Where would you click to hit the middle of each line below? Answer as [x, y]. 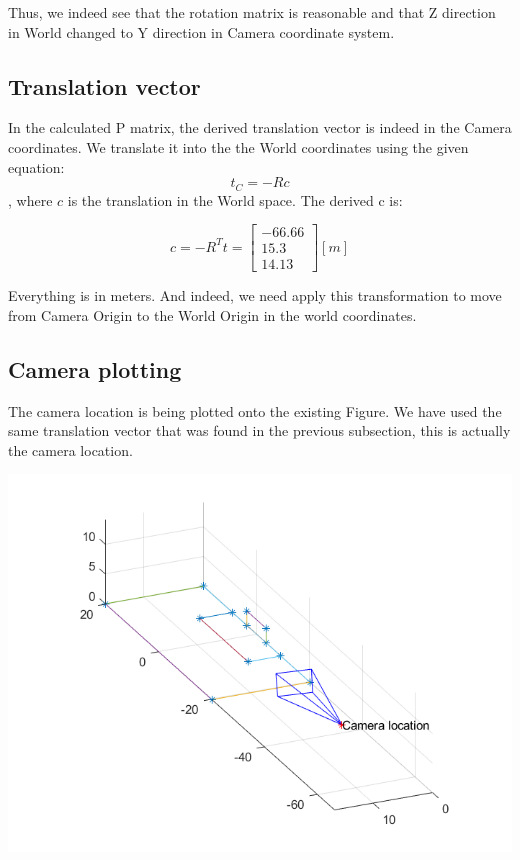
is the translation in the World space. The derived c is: [235, 199]
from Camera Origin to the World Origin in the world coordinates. [212, 314]
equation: [36, 166]
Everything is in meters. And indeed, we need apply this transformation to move [255, 295]
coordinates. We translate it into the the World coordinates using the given [238, 146]
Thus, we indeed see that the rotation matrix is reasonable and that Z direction [252, 12]
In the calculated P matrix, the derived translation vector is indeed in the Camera [260, 127]
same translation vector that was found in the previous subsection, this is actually [259, 430]
